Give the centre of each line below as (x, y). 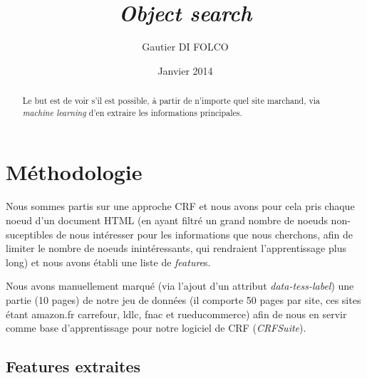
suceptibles (30, 234)
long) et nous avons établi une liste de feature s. (108, 262)
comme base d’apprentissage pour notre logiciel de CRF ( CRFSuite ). (156, 328)
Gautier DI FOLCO (185, 47)
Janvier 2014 (185, 70)
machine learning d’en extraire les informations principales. (132, 112)
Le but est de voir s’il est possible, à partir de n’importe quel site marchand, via (171, 101)
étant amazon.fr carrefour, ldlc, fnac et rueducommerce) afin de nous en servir (176, 314)
